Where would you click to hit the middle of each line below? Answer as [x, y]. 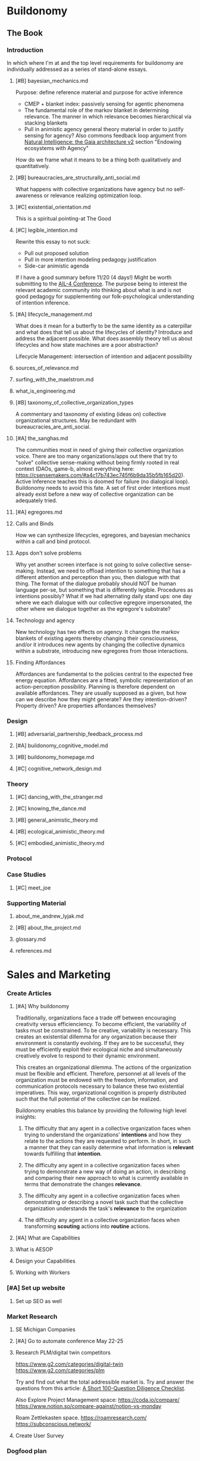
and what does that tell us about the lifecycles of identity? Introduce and [104, 332]
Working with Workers [43, 1273]
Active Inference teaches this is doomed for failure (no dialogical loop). [102, 481]
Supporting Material [36, 903]
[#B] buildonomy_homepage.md [55, 757]
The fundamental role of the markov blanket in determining [96, 110]
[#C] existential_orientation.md [53, 207]
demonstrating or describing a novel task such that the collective [104, 1202]
